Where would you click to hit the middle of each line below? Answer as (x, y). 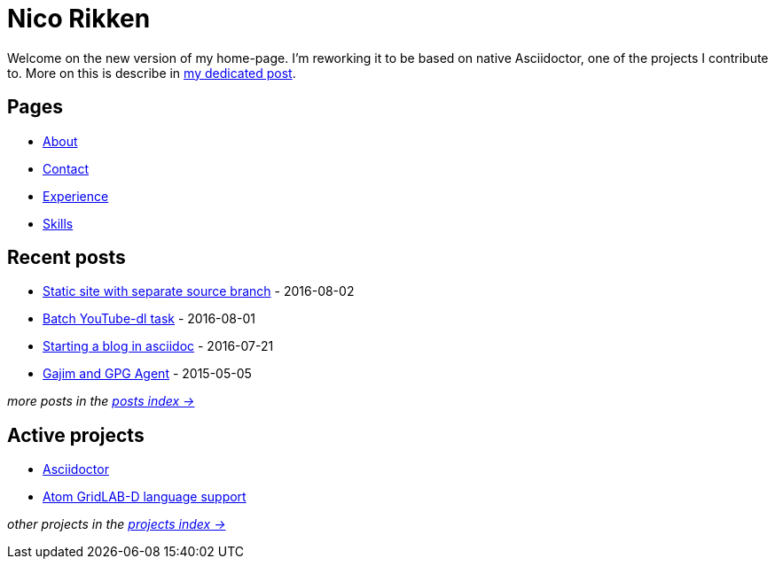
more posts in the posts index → (101, 401)
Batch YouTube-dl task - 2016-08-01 (149, 319)
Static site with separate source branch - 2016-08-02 (199, 291)
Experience (76, 196)
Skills (58, 223)
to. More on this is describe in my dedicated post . (152, 73)
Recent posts (67, 258)
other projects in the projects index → (117, 524)
